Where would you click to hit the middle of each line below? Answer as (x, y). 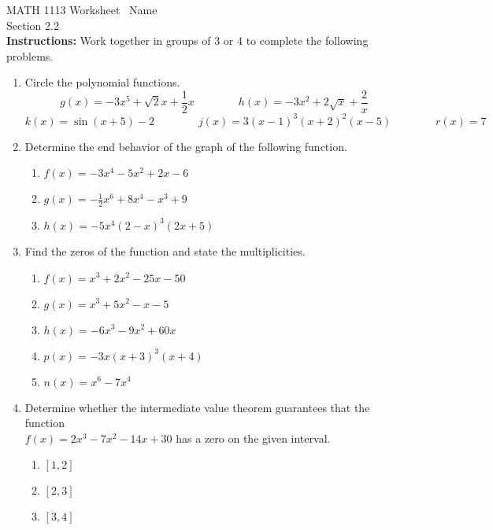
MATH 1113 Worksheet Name (82, 9)
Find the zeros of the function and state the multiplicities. (165, 250)
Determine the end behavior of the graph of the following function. (186, 146)
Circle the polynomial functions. (102, 82)
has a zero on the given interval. (253, 438)
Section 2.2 (33, 25)
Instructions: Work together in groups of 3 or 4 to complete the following (187, 40)
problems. (30, 55)
